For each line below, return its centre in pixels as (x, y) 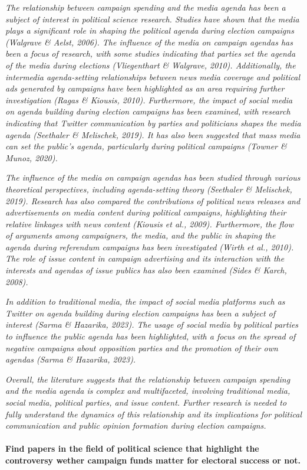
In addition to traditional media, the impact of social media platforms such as (145, 301)
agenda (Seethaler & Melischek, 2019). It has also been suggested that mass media (153, 134)
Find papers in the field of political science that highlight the (132, 448)
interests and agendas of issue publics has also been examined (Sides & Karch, (146, 270)
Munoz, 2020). (32, 157)
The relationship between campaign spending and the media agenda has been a (146, 7)
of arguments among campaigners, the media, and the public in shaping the (141, 235)
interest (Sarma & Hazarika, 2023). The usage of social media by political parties (152, 324)
